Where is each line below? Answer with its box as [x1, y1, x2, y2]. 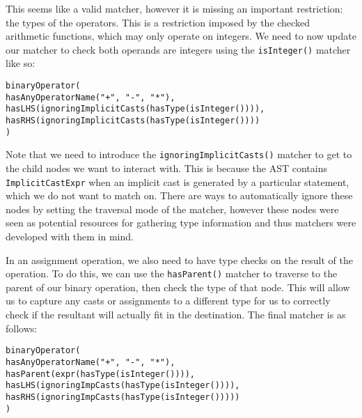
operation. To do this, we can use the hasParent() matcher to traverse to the [6, 266, 338, 281]
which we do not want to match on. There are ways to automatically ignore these [6, 188, 353, 203]
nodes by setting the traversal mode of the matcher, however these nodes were [6, 201, 339, 216]
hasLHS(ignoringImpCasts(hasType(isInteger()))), [6, 380, 240, 391]
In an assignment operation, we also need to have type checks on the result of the [6, 252, 353, 267]
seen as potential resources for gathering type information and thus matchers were [6, 215, 356, 230]
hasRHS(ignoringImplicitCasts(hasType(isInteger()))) [6, 116, 260, 125]
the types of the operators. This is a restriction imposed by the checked [6, 15, 310, 29]
